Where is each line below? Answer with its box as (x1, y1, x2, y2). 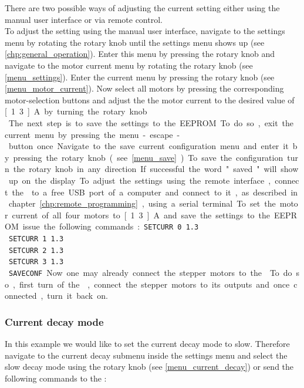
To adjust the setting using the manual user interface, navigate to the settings (5, 25, 285, 37)
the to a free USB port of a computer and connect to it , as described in (12, 185, 298, 198)
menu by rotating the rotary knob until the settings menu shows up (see (5, 36, 265, 48)
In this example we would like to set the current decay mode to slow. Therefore (5, 337, 290, 349)
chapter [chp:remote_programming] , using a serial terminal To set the (8, 197, 276, 210)
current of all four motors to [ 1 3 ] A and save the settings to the (12, 208, 271, 221)
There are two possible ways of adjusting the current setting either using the (5, 2, 280, 14)
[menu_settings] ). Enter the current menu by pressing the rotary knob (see (5, 70, 275, 83)
